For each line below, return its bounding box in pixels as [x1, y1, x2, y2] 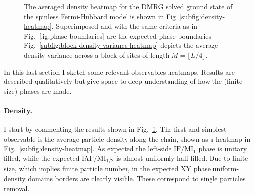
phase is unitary [198, 143, 247, 154]
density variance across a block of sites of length [24, 49, 169, 60]
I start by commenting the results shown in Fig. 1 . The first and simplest [4, 124, 227, 134]
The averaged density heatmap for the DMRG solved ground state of [24, 1, 233, 11]
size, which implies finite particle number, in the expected [4, 163, 179, 174]
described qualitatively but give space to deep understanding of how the [4, 76, 222, 86]
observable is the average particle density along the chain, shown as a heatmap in [4, 133, 251, 144]
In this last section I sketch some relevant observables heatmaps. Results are [4, 66, 235, 77]
